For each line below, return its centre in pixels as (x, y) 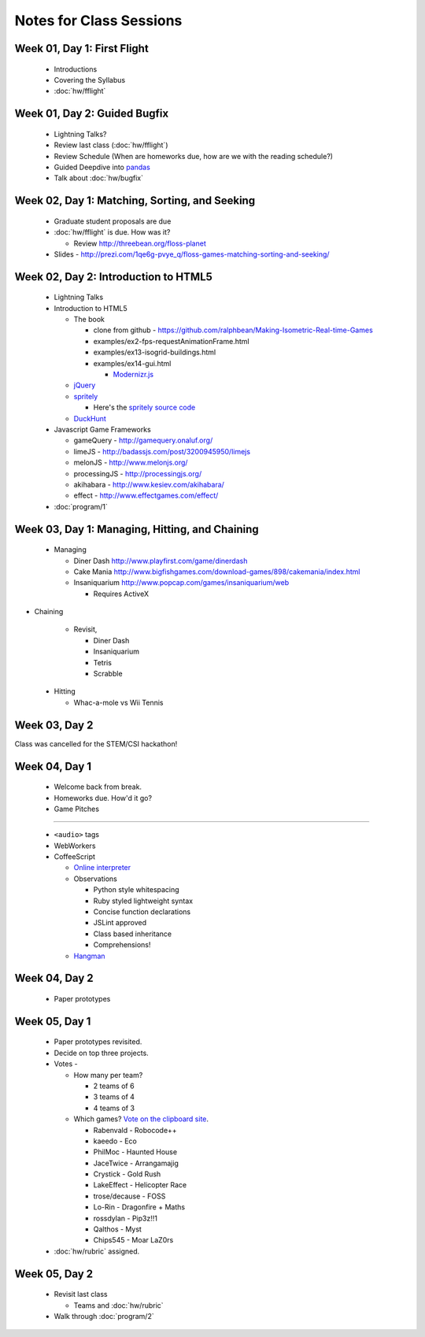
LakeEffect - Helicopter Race (140, 1185)
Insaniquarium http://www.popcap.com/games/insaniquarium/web (181, 583)
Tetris (102, 662)
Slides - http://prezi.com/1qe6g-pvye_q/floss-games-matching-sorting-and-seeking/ (192, 254)
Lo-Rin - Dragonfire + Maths (139, 1207)
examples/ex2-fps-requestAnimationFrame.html (171, 341)
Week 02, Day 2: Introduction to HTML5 (113, 277)
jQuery (85, 385)
